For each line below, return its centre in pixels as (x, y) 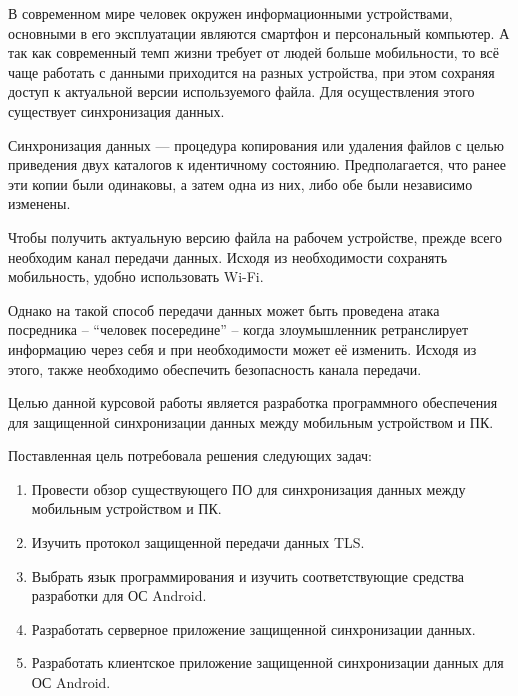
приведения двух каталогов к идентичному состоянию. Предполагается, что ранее (257, 164)
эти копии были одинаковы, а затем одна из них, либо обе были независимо (240, 183)
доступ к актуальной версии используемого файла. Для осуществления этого (241, 91)
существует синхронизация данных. (116, 110)
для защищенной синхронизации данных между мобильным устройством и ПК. (251, 421)
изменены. (39, 203)
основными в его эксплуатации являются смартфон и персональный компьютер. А (259, 32)
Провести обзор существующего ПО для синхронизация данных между (248, 488)
